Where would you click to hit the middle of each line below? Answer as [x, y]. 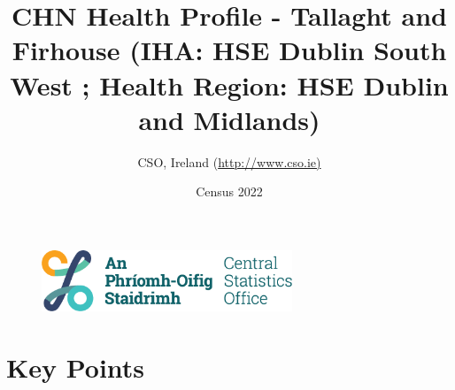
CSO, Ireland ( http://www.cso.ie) [229, 161]
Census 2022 [229, 191]
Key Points [76, 367]
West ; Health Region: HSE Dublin [229, 84]
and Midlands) [229, 119]
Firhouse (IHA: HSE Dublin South [229, 50]
